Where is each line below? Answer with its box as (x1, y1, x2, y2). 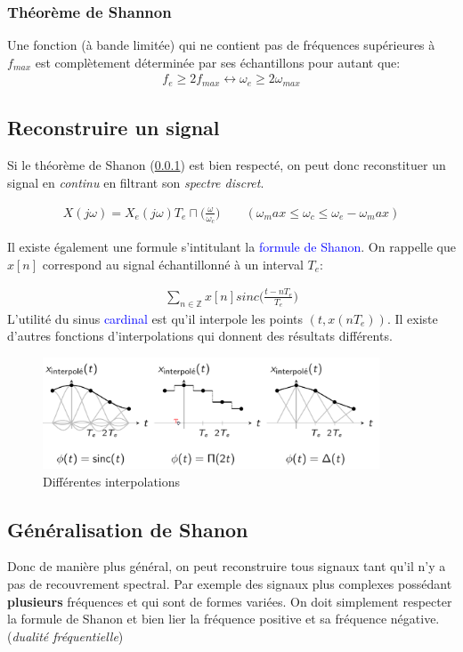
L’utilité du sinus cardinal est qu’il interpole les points (7, 309, 304, 327)
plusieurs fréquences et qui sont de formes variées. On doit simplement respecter (7, 592, 452, 610)
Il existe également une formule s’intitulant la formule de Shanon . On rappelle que (7, 237, 456, 256)
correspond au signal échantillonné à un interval (42, 254, 304, 273)
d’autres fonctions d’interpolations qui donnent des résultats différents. (7, 326, 393, 345)
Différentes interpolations (43, 471, 181, 490)
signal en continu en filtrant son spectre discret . (7, 173, 264, 191)
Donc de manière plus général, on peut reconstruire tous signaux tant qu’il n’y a (7, 557, 446, 576)
